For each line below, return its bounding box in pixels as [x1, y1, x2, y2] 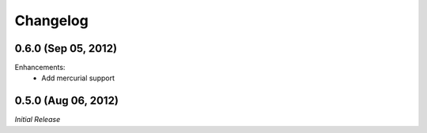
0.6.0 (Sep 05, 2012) [14, 42, 118, 55]
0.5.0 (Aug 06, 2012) [14, 94, 119, 108]
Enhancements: [14, 63, 66, 72]
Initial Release [14, 115, 61, 124]
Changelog [14, 12, 89, 29]
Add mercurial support [41, 73, 115, 83]
